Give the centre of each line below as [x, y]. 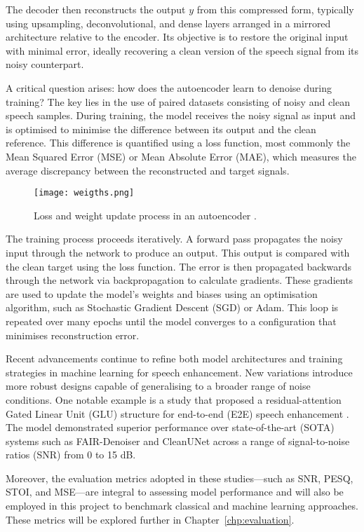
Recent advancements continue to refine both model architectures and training [174, 359]
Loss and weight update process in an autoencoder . [145, 215]
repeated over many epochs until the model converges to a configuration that [171, 321]
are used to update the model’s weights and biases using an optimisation [162, 293]
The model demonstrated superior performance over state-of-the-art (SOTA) [170, 427]
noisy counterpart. [45, 64]
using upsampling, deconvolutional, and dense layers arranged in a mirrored [168, 23]
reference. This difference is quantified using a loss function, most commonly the [178, 143]
